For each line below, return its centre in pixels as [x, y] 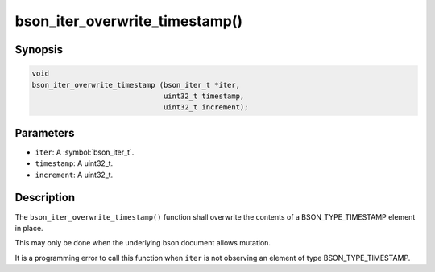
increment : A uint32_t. [74, 175]
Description [45, 198]
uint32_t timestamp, [204, 96]
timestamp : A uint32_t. [74, 163]
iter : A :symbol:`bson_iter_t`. [85, 152]
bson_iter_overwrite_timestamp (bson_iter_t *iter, [136, 85]
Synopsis [39, 49]
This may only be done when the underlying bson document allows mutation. [143, 243]
